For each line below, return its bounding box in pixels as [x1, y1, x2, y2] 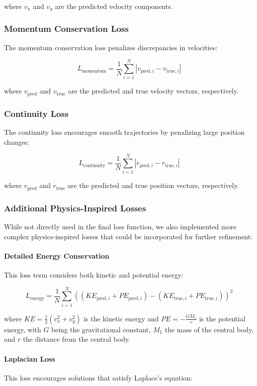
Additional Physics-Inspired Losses [4, 201, 146, 214]
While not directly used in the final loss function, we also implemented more [4, 221, 237, 232]
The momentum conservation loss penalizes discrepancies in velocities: [4, 42, 218, 52]
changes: [4, 136, 30, 147]
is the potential [199, 313, 246, 323]
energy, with [4, 324, 41, 334]
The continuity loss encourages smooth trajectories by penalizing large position [4, 127, 245, 137]
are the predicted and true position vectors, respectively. [67, 180, 239, 191]
